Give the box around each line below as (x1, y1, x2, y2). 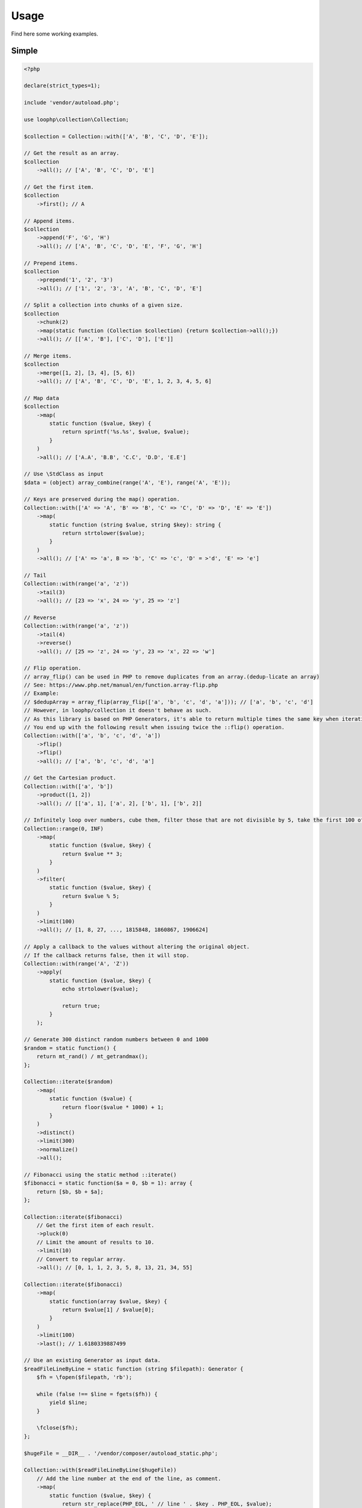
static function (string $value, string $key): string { (49, 521, 221, 528)
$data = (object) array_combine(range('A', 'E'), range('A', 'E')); (24, 479, 231, 486)
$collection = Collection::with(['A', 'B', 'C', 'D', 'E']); (24, 133, 209, 140)
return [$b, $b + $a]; (36, 1188, 104, 1195)
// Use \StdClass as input (24, 470, 104, 478)
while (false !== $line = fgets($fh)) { (36, 1390, 158, 1398)
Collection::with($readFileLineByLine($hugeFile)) (24, 1466, 177, 1474)
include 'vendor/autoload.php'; (24, 100, 120, 106)
